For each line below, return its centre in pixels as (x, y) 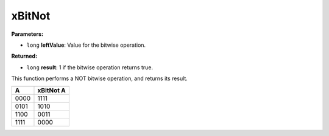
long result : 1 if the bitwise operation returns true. (90, 67)
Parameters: (27, 34)
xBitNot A (52, 90)
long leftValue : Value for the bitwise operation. (86, 45)
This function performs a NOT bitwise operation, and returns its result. (100, 78)
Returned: (24, 56)
